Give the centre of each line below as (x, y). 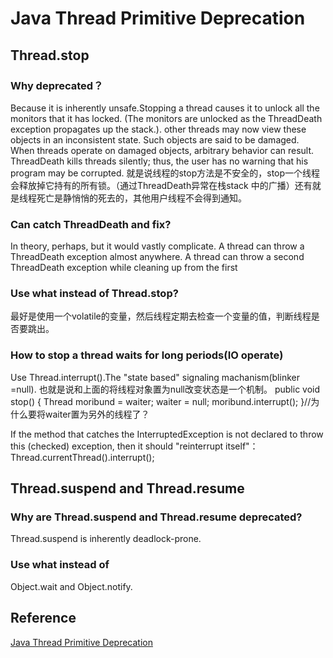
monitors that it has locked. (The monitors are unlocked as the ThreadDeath (166, 118)
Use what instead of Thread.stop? (94, 294)
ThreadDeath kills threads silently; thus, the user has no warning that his (159, 161)
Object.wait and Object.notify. (71, 586)
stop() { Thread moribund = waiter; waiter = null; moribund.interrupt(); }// (161, 401)
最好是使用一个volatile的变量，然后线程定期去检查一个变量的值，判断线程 (161, 316)
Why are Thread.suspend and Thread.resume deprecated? (156, 517)
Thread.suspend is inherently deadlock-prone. (106, 539)
